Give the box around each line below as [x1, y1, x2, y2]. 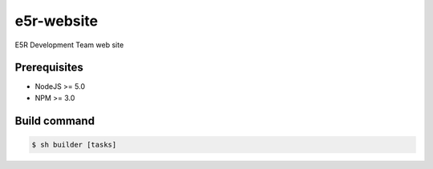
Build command [14, 114, 95, 127]
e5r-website [14, 12, 99, 30]
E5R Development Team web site [14, 40, 124, 50]
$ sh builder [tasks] [31, 140, 117, 149]
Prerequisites [14, 61, 83, 74]
